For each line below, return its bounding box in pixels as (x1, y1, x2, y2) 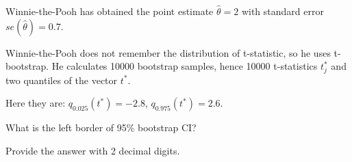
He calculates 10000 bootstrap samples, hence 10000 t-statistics (51, 59, 318, 73)
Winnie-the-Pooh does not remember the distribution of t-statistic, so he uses (5, 45, 331, 59)
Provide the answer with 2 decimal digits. (5, 143, 180, 157)
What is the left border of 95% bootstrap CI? (5, 120, 197, 135)
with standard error (241, 4, 324, 18)
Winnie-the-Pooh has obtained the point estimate (5, 4, 214, 18)
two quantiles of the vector (5, 72, 118, 87)
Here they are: (5, 96, 66, 110)
